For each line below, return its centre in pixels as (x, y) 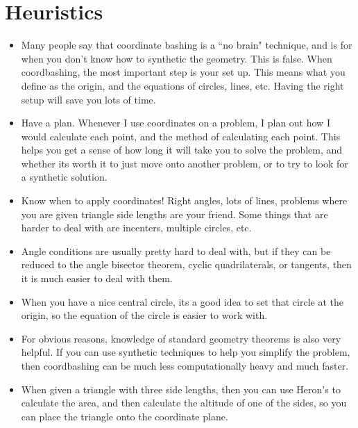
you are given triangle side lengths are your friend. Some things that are (174, 214)
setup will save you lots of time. (88, 99)
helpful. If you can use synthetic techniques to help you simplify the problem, (186, 352)
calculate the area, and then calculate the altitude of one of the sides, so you (184, 403)
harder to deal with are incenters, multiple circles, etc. (136, 228)
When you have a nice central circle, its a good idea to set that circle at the (182, 301)
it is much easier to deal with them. (97, 278)
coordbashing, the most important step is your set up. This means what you (183, 72)
